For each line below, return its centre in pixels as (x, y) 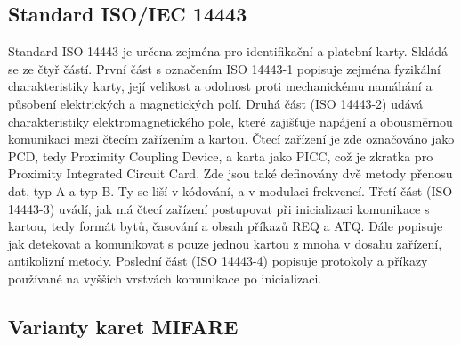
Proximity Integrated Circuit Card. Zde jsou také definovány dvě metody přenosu (230, 173)
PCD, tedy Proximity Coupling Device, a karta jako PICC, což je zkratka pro (221, 156)
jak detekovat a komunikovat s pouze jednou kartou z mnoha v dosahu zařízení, (225, 243)
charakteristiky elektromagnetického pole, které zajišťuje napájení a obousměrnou (230, 121)
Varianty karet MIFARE (123, 326)
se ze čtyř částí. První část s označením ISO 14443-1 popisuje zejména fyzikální (224, 68)
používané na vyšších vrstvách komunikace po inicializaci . (165, 278)
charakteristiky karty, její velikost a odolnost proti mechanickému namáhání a (220, 86)
